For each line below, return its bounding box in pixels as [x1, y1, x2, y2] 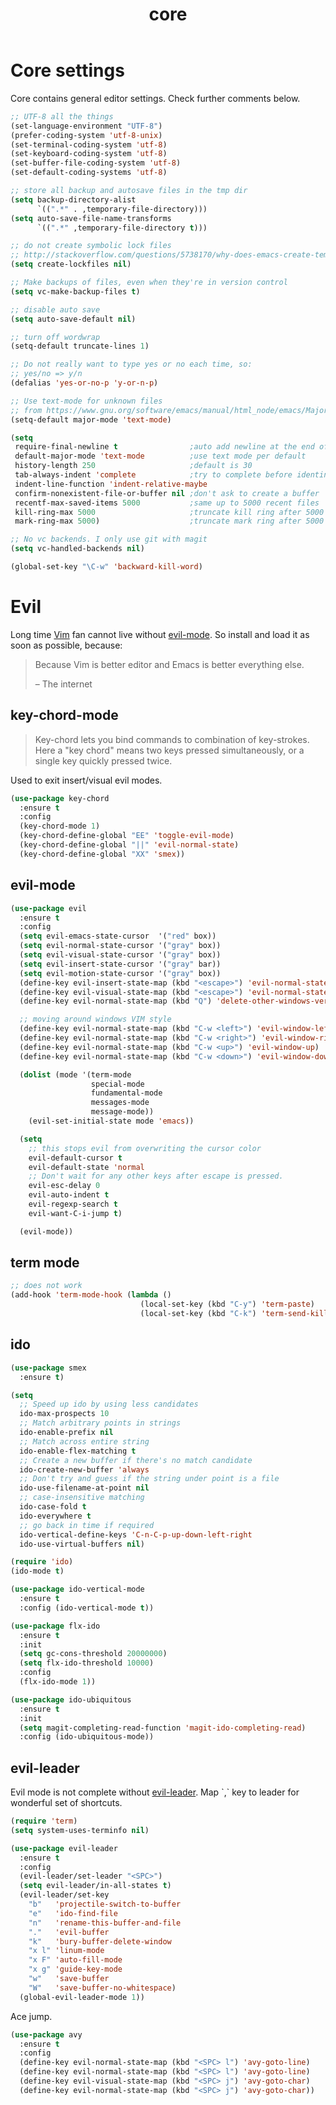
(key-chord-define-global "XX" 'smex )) [19, 849, 186, 859]
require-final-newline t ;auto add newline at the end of [14, 442, 329, 452]
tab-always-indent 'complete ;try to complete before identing [14, 470, 333, 480]
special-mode [90, 1079, 145, 1089]
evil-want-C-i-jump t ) [28, 1208, 123, 1218]
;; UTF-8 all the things [10, 111, 114, 122]
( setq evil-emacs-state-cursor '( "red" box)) [19, 931, 217, 942]
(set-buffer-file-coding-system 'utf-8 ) [10, 158, 182, 168]
